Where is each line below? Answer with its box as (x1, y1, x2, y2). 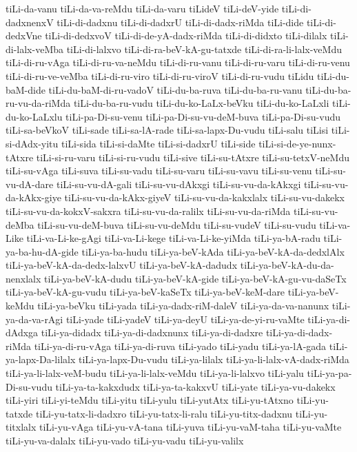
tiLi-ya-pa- (307, 366, 352, 380)
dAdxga (6, 325, 39, 340)
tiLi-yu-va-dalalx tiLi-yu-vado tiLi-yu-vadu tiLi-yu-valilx (6, 433, 244, 447)
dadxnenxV (6, 14, 54, 29)
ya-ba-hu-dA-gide (6, 244, 79, 258)
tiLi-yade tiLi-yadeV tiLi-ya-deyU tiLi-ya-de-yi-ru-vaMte (65, 311, 305, 326)
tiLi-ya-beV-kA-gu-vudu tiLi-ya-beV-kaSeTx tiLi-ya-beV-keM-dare (6, 285, 285, 299)
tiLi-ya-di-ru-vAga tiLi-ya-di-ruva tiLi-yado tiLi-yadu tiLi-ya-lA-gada (34, 338, 327, 353)
